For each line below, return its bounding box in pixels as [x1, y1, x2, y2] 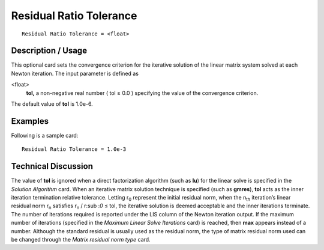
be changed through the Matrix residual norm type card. [11, 236, 151, 243]
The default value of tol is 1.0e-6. [11, 100, 93, 108]
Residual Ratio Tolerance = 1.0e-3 [22, 146, 127, 153]
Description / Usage [11, 46, 87, 56]
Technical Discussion [11, 161, 93, 171]
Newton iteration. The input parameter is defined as [11, 70, 139, 77]
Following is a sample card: [11, 132, 79, 139]
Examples [11, 116, 49, 126]
